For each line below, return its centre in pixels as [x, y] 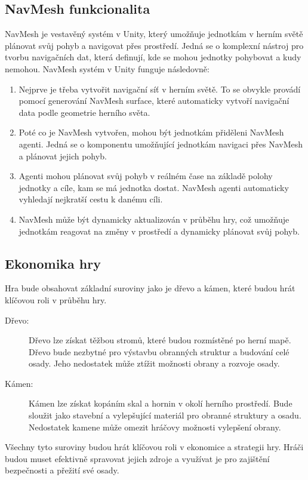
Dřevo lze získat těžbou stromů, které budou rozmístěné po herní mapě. [160, 340]
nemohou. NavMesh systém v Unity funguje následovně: [107, 68]
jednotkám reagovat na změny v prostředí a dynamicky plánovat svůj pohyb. [159, 231]
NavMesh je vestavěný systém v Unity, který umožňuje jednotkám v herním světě [154, 34]
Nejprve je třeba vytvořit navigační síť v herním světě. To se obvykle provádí [160, 89]
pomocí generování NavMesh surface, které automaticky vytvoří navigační [154, 101]
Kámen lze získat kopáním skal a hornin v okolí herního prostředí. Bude [161, 403]
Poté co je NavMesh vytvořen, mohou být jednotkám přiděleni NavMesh [151, 132]
